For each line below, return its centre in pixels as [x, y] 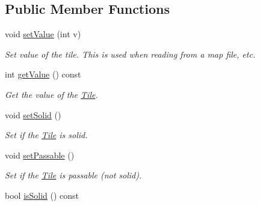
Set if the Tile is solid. [46, 135]
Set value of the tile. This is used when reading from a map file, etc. [130, 54]
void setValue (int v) [43, 34]
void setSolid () [33, 114]
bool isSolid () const [42, 195]
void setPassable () [40, 155]
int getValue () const [43, 74]
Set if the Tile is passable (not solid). [73, 175]
